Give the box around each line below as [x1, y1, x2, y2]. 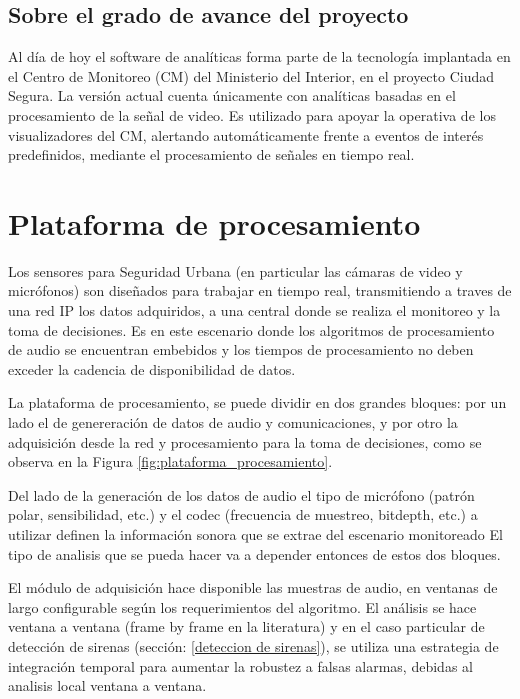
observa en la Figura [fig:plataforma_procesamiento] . [8, 451, 333, 472]
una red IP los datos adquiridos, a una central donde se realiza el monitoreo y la [8, 300, 501, 321]
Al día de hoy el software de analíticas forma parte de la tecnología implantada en [8, 46, 511, 67]
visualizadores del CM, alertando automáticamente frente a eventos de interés [8, 124, 484, 145]
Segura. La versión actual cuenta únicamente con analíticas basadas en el [8, 85, 456, 106]
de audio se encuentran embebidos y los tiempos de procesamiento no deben [8, 339, 474, 360]
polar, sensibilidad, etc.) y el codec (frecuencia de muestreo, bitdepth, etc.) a [8, 504, 478, 525]
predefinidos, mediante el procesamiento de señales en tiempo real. [8, 144, 415, 165]
